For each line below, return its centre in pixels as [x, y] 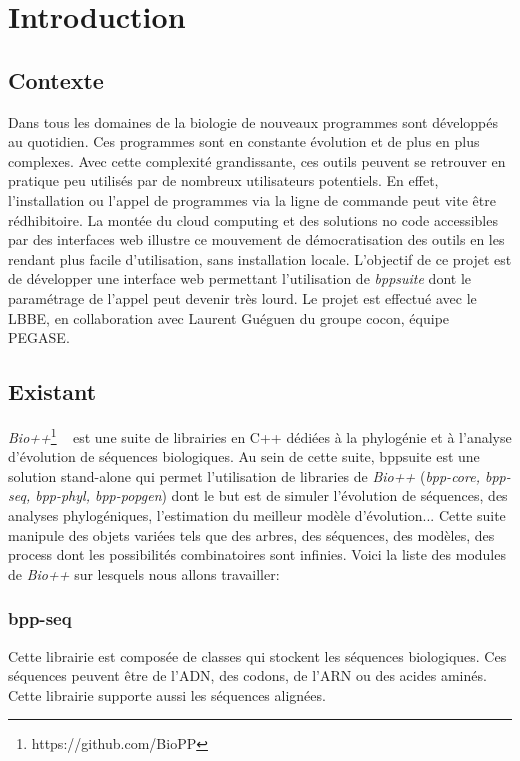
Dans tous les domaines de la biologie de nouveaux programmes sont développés [253, 121]
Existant [52, 391]
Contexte [56, 79]
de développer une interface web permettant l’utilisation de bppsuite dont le [239, 278]
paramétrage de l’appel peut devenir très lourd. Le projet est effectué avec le [242, 297]
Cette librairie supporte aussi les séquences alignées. [167, 694]
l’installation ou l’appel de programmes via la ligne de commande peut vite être [252, 199]
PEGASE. [39, 337]
